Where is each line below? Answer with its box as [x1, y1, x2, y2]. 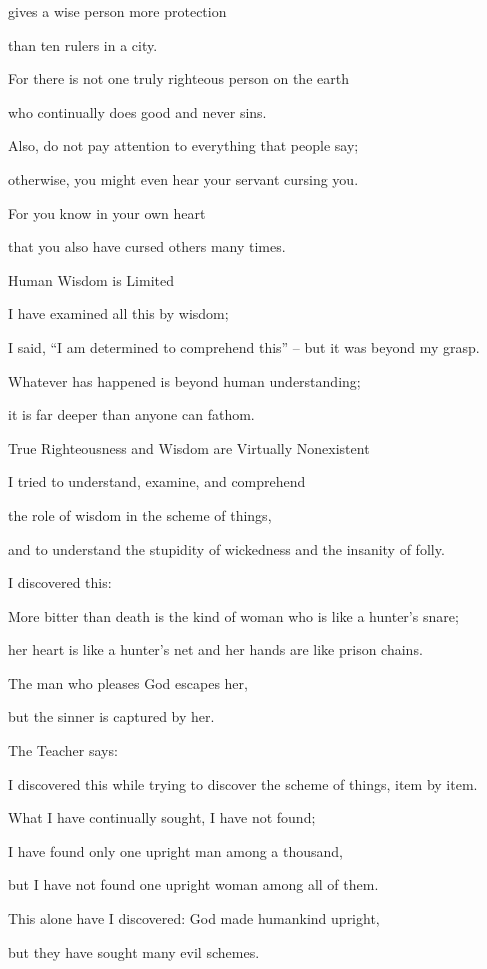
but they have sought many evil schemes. [8, 941, 260, 962]
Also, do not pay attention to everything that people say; [8, 135, 359, 156]
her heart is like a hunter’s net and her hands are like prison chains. [8, 639, 423, 660]
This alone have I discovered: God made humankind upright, [8, 908, 380, 929]
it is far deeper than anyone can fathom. [8, 404, 255, 425]
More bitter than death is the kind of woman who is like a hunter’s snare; [8, 605, 459, 626]
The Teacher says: [8, 740, 118, 761]
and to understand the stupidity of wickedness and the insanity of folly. [8, 538, 445, 559]
